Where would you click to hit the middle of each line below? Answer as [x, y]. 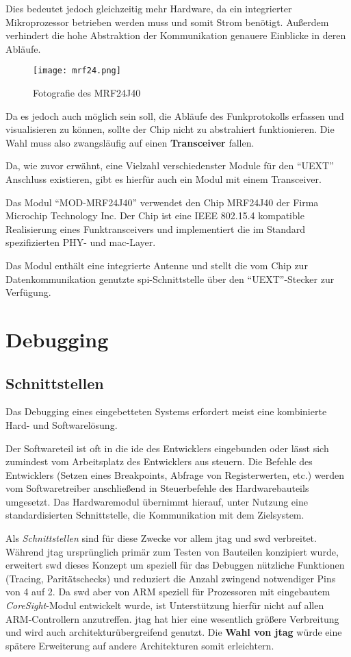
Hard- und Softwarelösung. [62, 424]
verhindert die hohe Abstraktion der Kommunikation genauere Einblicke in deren [176, 35]
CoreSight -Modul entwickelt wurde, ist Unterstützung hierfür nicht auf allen [165, 605]
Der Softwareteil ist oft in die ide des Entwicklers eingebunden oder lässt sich [167, 448]
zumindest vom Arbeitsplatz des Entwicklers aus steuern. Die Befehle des [159, 461]
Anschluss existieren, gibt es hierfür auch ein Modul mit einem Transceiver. [164, 179]
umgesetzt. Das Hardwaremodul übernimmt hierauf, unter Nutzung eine [157, 501]
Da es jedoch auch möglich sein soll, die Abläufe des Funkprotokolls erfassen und [175, 115]
